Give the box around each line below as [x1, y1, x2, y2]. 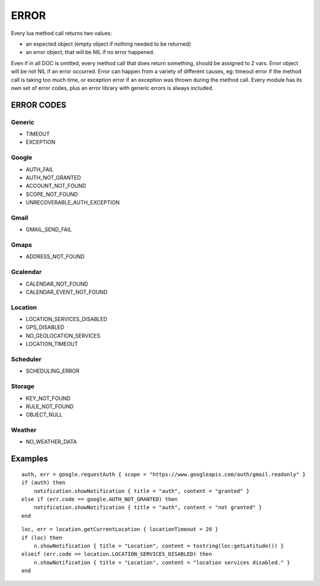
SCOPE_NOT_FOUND [25, 190, 78, 198]
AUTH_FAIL [25, 166, 54, 173]
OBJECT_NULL [25, 411, 63, 418]
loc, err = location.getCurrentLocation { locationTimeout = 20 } [21, 526, 219, 533]
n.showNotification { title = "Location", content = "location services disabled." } [33, 559, 290, 566]
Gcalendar [11, 268, 42, 276]
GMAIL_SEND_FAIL [25, 226, 72, 233]
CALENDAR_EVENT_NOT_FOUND [25, 288, 108, 296]
